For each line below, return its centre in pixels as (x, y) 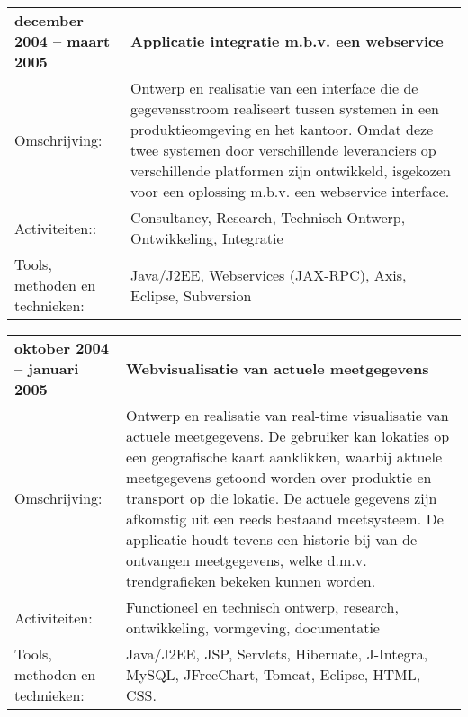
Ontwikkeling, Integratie (207, 238)
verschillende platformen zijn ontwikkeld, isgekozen (291, 170)
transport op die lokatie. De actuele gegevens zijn (282, 498)
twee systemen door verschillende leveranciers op (283, 150)
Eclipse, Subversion (191, 295)
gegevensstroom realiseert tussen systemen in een (285, 108)
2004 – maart (63, 41)
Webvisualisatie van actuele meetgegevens (278, 368)
